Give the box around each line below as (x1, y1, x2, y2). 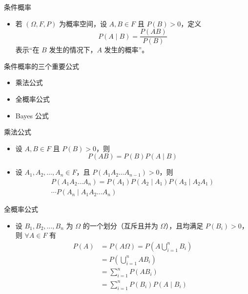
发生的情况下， (49, 45, 97, 55)
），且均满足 (165, 220, 204, 230)
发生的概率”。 (104, 45, 149, 55)
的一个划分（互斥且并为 (83, 220, 158, 230)
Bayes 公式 (15, 110, 49, 120)
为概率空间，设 (59, 18, 107, 28)
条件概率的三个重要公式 (4, 61, 79, 71)
